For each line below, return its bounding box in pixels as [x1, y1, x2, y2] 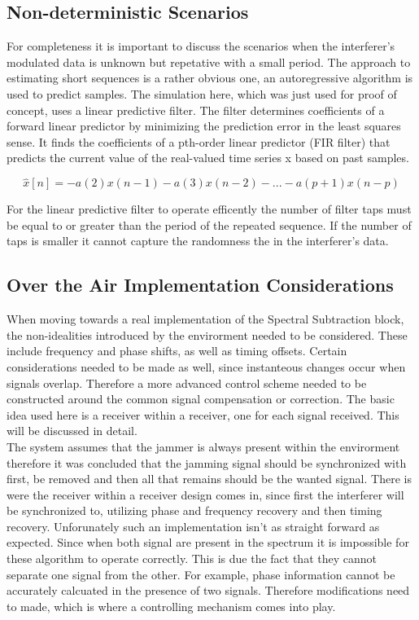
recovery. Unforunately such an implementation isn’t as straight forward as [7, 517, 380, 534]
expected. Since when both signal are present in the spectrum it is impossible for [7, 534, 409, 551]
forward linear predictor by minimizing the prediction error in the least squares [7, 117, 401, 134]
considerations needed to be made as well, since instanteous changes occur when [7, 358, 406, 375]
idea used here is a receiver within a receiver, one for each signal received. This [7, 406, 399, 423]
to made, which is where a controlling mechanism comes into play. [7, 597, 336, 614]
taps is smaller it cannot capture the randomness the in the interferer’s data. [7, 232, 389, 249]
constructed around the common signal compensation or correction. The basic [7, 390, 395, 407]
